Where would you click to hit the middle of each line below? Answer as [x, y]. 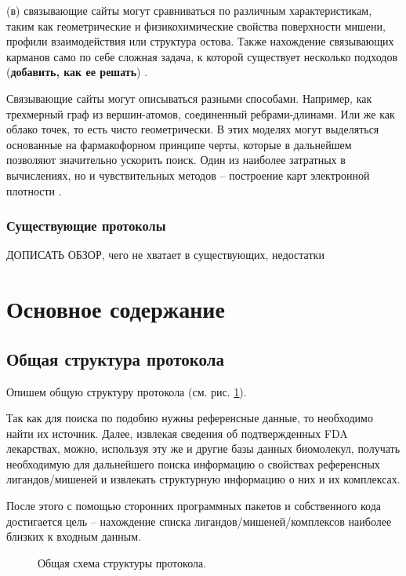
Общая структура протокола [115, 358]
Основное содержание [116, 309]
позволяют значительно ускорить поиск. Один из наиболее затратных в [176, 160]
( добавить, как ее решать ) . [77, 72]
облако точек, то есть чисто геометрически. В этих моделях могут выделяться [193, 129]
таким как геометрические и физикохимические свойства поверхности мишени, [196, 26]
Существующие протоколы [86, 226]
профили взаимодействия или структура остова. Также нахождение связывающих [200, 41]
